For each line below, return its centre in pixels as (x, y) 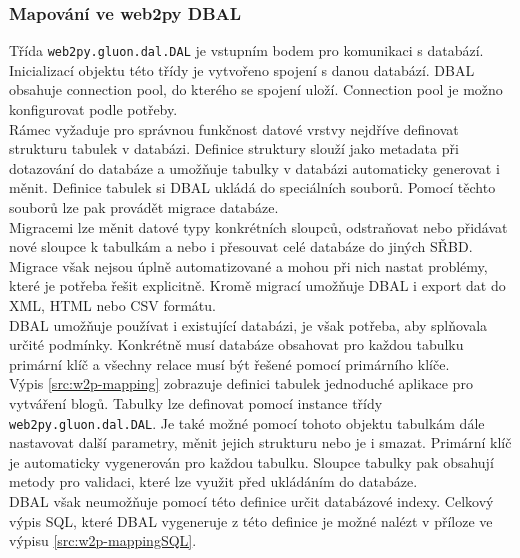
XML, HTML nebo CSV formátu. (112, 305)
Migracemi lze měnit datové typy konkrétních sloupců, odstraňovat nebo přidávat (258, 226)
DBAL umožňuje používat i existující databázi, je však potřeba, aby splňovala (248, 324)
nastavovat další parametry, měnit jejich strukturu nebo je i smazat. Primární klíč (260, 442)
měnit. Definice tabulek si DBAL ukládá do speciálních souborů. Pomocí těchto (252, 187)
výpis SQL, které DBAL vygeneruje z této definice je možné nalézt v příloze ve (251, 520)
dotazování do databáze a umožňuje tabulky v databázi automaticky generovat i (254, 167)
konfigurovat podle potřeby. (93, 109)
